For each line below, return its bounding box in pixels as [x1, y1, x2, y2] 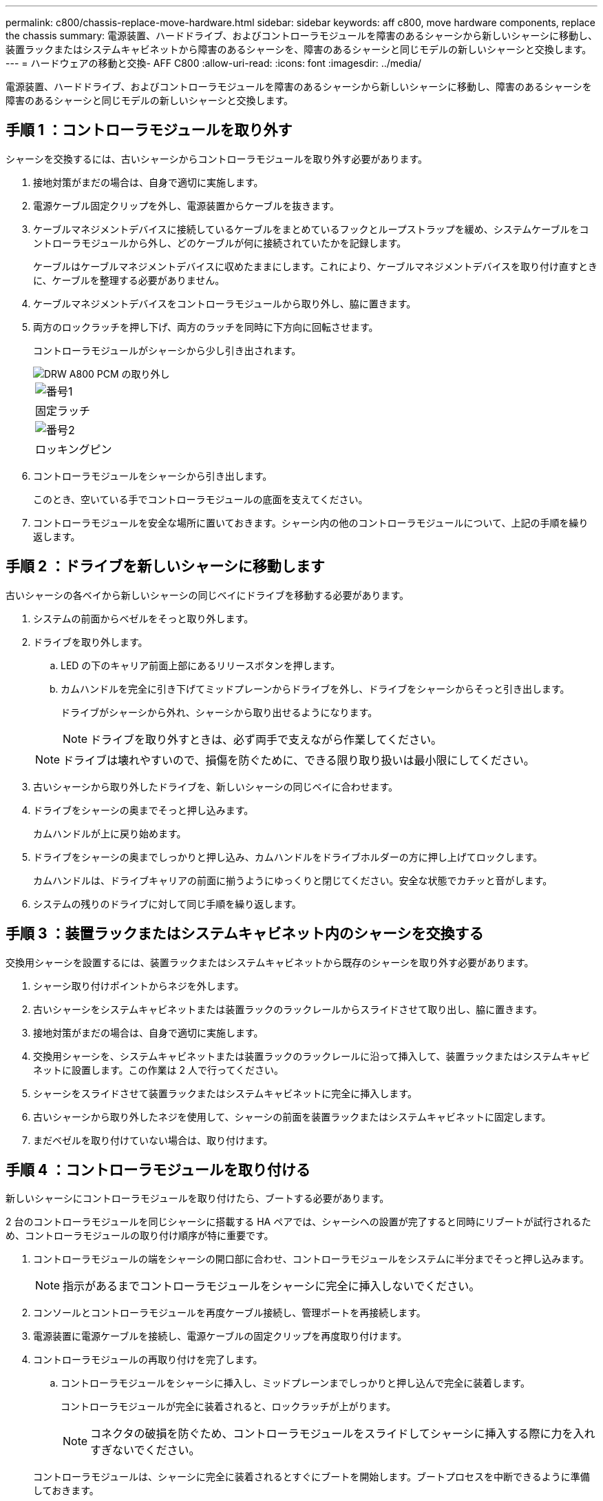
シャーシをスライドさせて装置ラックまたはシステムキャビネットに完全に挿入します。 [33, 1087, 417, 1099]
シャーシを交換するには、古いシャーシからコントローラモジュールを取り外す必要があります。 [6, 152, 428, 165]
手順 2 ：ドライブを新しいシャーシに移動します [6, 558, 325, 575]
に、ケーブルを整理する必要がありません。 [33, 274, 225, 286]
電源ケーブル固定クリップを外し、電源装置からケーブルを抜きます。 [33, 199, 339, 212]
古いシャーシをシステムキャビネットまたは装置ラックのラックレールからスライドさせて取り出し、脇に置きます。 [33, 1003, 542, 1015]
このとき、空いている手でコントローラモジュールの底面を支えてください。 [33, 493, 368, 505]
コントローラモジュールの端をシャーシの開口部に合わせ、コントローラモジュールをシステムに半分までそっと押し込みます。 [33, 1253, 589, 1265]
